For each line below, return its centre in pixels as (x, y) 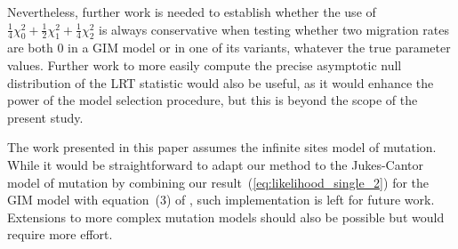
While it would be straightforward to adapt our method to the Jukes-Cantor (216, 164)
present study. (45, 117)
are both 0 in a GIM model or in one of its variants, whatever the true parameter (229, 48)
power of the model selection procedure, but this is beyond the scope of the (213, 100)
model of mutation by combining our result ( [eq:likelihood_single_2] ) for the (218, 182)
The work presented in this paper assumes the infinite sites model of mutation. (222, 147)
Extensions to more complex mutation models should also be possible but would (226, 217)
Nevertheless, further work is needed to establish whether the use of (192, 12)
